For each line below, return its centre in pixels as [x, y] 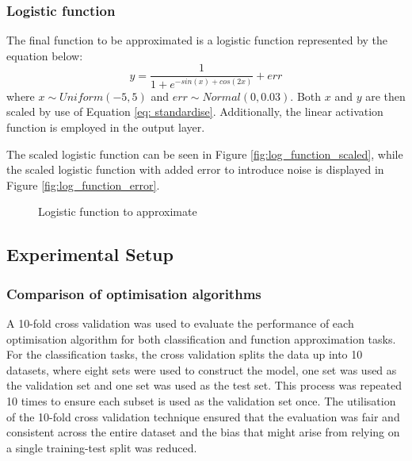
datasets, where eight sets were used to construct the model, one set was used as [202, 369]
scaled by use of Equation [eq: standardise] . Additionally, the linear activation [195, 111]
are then [385, 96]
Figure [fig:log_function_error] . [83, 184]
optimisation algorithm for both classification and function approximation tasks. [201, 338]
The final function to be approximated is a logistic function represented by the [197, 40]
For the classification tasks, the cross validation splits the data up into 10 [185, 354]
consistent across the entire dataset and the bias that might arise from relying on [203, 432]
